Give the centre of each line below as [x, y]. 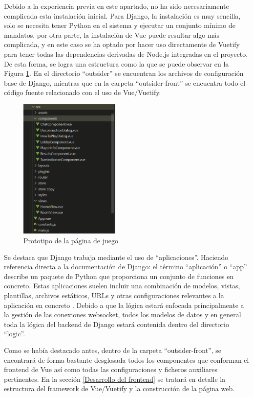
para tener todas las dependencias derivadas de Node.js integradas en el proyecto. [126, 54]
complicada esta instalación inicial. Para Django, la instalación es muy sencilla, [122, 15]
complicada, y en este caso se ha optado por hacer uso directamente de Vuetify [122, 44]
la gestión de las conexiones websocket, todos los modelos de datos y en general [123, 315]
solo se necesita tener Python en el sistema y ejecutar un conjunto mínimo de [120, 25]
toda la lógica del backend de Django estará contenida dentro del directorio [116, 324]
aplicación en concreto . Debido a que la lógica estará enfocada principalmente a [124, 305]
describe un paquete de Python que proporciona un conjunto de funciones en [119, 276]
